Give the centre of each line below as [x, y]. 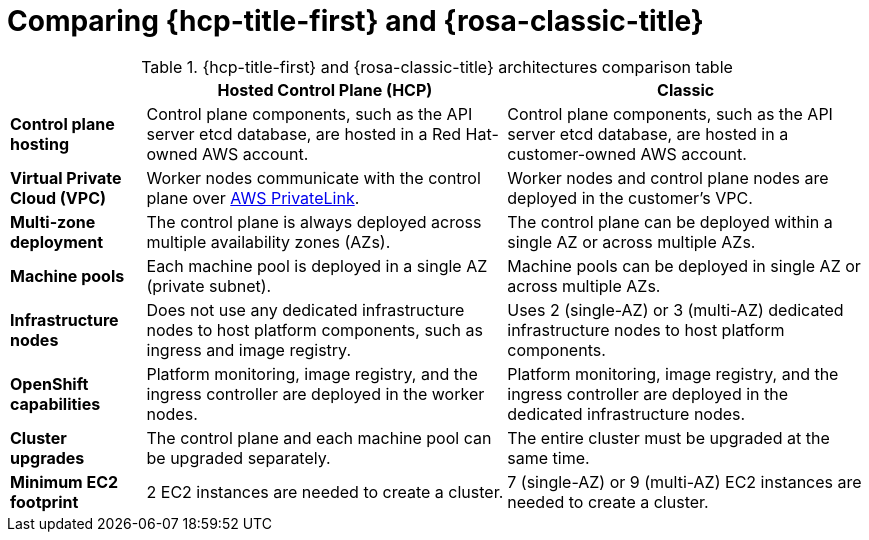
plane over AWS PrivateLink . [253, 197]
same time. [548, 457]
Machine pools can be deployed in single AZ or [684, 265]
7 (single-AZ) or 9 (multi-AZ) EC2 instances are [684, 481]
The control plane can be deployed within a [670, 221]
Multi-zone [53, 221]
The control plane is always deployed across [314, 221]
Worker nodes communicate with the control [313, 177]
